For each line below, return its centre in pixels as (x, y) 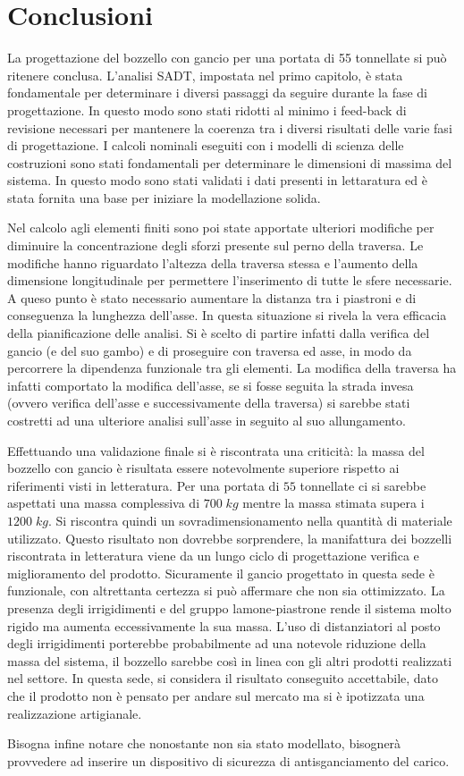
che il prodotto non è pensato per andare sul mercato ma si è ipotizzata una (216, 695)
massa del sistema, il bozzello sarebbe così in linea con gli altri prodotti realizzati (230, 660)
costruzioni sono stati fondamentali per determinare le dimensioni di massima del (230, 162)
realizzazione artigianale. (75, 713)
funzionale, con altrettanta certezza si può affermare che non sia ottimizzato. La (226, 590)
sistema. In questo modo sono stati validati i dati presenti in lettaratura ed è (217, 180)
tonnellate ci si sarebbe (363, 485)
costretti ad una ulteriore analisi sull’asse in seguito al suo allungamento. (207, 420)
